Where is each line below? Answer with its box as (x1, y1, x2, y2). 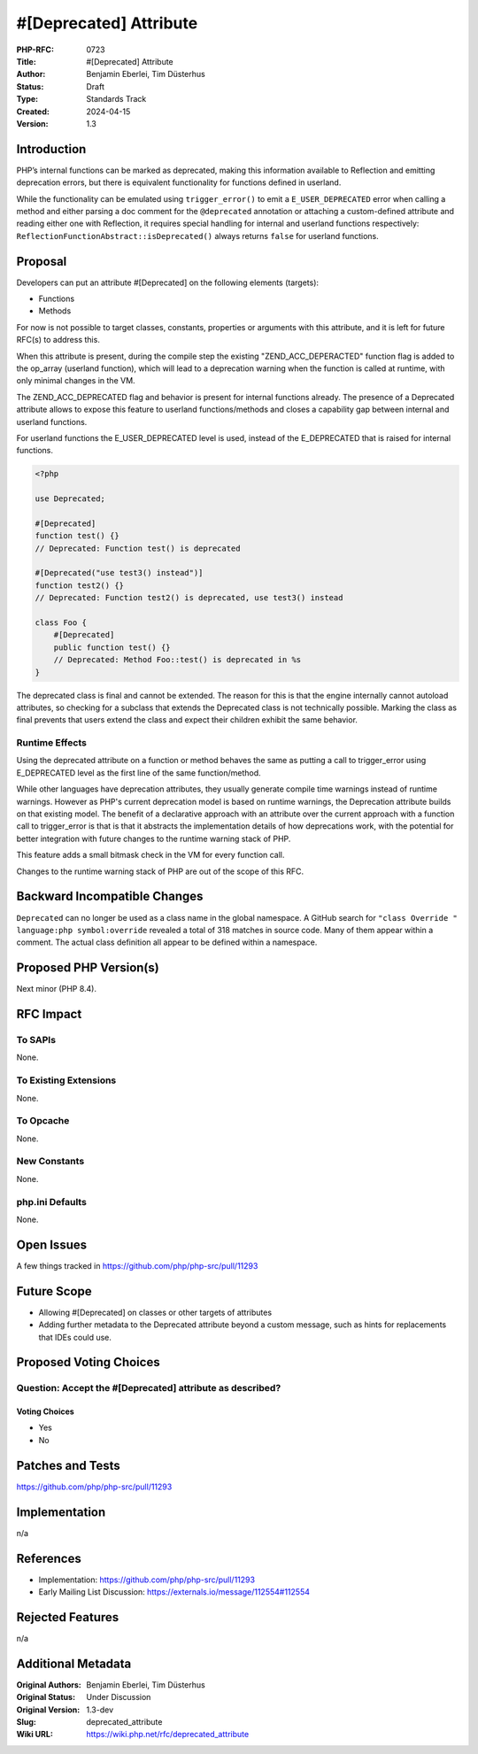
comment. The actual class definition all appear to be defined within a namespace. (16, 937, 318, 947)
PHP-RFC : (16, 44, 55, 55)
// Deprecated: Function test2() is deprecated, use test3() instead (35, 593, 343, 603)
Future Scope (16, 1284, 92, 1299)
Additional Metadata (16, 1656, 132, 1671)
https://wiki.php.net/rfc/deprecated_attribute (86, 1729, 250, 1740)
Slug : (16, 1716, 37, 1727)
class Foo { (35, 618, 88, 628)
